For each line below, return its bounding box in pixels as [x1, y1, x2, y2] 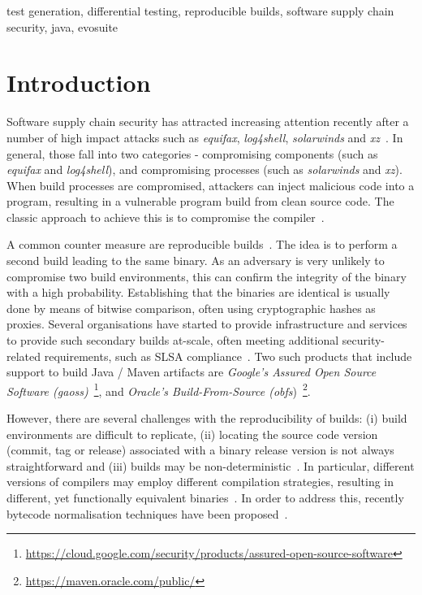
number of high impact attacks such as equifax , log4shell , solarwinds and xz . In [6, 128, 403, 145]
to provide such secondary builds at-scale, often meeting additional [6, 332, 339, 349]
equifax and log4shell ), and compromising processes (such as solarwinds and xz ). [6, 161, 403, 178]
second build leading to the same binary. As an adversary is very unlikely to [6, 252, 385, 269]
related [6, 347, 41, 364]
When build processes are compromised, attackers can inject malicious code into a [6, 176, 415, 193]
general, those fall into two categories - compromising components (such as [6, 145, 378, 162]
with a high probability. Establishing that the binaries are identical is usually [6, 284, 390, 301]
